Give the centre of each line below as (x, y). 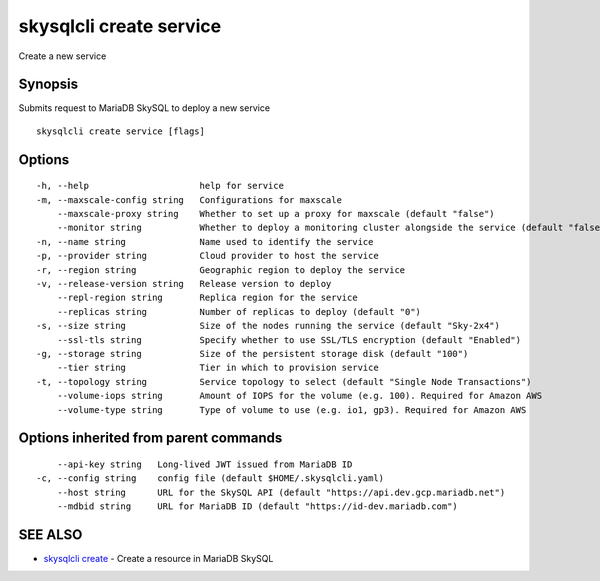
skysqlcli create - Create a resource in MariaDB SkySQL (158, 558)
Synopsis (48, 84)
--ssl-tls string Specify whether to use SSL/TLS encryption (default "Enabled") (289, 339)
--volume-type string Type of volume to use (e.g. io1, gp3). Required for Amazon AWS (291, 409)
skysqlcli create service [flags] (120, 131)
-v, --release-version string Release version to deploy (184, 283)
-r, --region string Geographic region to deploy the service (221, 269)
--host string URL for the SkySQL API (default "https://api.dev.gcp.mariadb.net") (281, 492)
